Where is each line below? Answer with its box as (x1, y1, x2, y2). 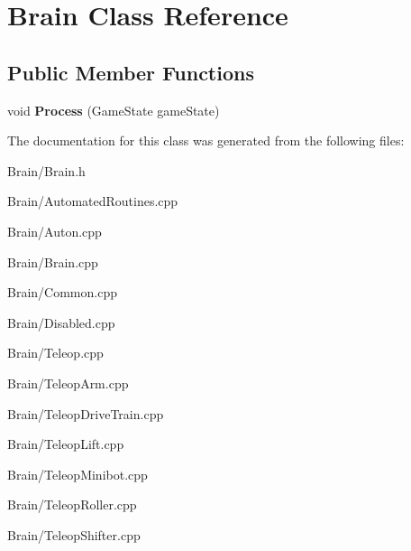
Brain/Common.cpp (7, 283, 117, 302)
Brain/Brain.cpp (7, 252, 98, 271)
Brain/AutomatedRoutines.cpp (7, 191, 178, 210)
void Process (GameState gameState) (7, 100, 220, 119)
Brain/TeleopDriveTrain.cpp (7, 404, 164, 423)
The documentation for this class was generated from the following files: (7, 131, 405, 150)
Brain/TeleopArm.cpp (7, 373, 129, 392)
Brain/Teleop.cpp (7, 343, 104, 362)
